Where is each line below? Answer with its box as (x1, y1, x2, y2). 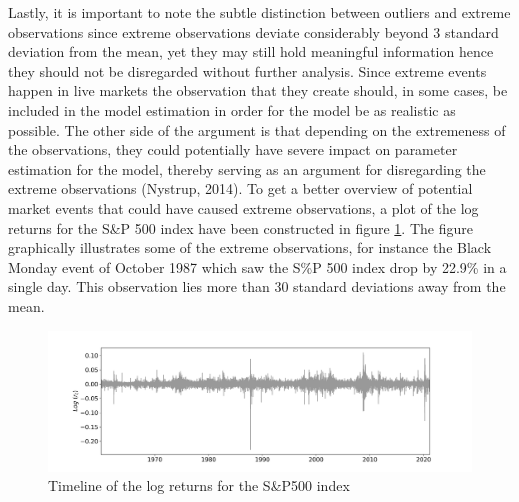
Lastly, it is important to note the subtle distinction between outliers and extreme (8, 2, 511, 22)
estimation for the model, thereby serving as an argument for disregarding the (8, 158, 486, 179)
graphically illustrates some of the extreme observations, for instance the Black (8, 237, 492, 258)
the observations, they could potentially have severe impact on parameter (8, 139, 458, 160)
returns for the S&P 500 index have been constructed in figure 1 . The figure (8, 217, 473, 238)
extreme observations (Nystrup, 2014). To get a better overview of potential (8, 178, 473, 199)
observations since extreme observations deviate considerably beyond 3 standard (8, 21, 499, 42)
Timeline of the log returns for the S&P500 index (48, 475, 350, 496)
